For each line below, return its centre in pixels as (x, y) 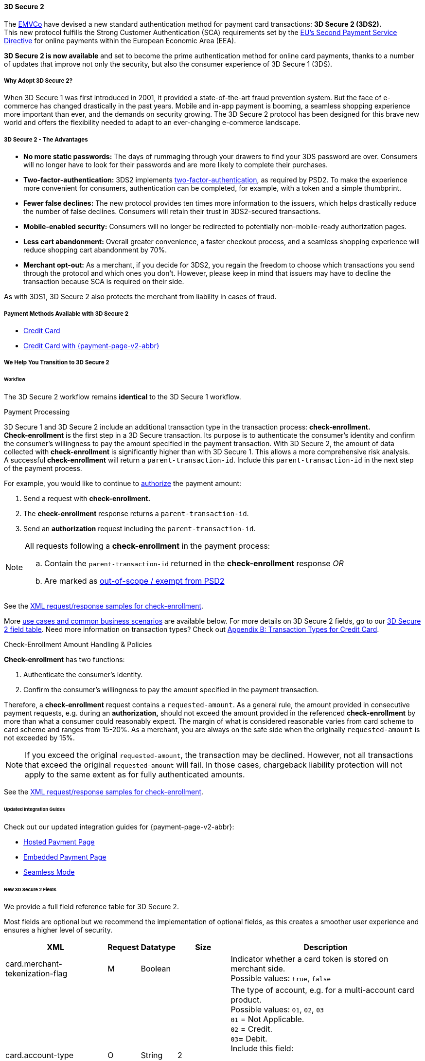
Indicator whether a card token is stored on (310, 959)
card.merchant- (34, 964)
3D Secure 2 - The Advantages (46, 139)
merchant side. (258, 969)
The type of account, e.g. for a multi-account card (322, 990)
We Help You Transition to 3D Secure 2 (57, 363)
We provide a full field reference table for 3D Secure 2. (91, 907)
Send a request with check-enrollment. (87, 499)
